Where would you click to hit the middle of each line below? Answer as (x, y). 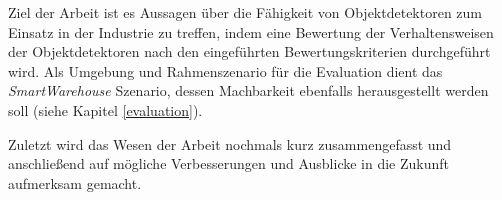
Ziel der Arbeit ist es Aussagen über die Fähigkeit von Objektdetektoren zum (245, 12)
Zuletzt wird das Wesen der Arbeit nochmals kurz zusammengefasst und (230, 143)
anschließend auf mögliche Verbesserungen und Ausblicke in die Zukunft (229, 163)
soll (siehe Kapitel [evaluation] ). (105, 109)
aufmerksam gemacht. (75, 182)
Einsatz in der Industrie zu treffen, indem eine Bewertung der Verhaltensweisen (251, 31)
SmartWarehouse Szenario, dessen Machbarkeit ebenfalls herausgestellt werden (248, 90)
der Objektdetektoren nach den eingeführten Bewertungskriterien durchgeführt (249, 51)
